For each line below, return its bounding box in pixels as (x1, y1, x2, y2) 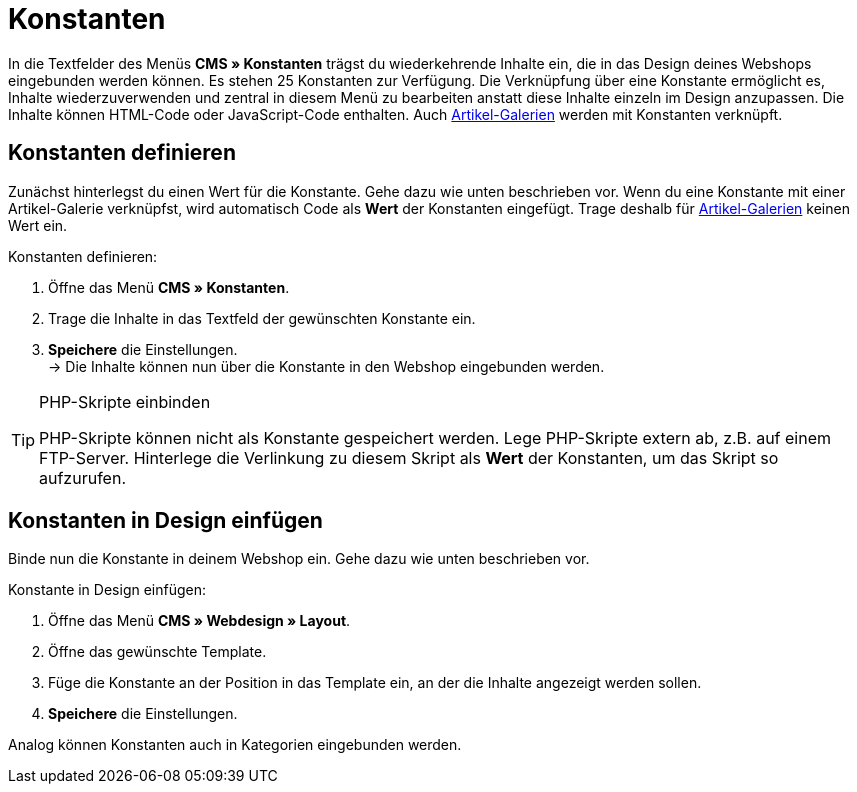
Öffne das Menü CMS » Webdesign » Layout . (48, 612, 351, 630)
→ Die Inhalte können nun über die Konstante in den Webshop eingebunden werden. (48, 357, 605, 375)
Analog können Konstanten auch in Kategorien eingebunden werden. (8, 736, 462, 754)
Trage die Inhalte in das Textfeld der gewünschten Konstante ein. (48, 309, 476, 327)
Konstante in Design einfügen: (8, 581, 207, 599)
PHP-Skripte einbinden (39, 391, 211, 412)
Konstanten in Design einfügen (8, 508, 323, 534)
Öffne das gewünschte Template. (48, 643, 267, 661)
